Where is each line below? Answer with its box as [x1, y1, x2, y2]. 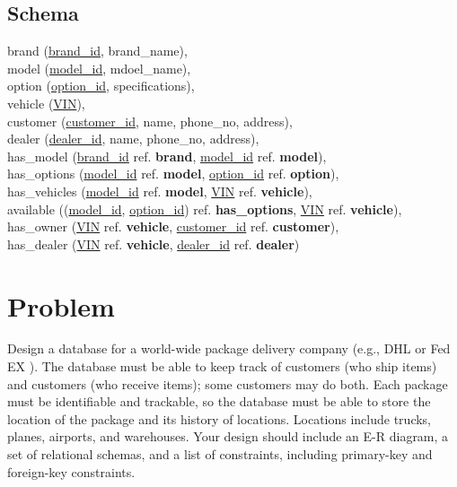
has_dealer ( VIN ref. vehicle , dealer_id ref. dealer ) [7, 234, 300, 253]
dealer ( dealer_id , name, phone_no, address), [7, 129, 259, 148]
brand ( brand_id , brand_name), [7, 41, 188, 60]
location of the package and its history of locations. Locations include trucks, [7, 409, 432, 428]
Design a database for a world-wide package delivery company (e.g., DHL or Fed [7, 339, 451, 358]
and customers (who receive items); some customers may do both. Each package [7, 374, 448, 393]
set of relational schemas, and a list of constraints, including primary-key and [7, 445, 433, 464]
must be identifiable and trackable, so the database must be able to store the [7, 392, 431, 411]
